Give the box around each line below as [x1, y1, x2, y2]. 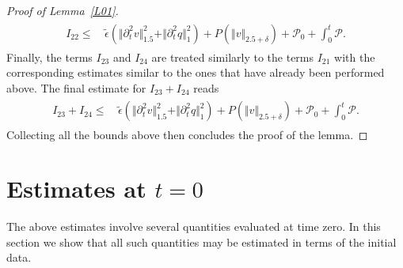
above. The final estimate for [6, 79, 146, 96]
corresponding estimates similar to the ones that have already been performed [6, 64, 385, 81]
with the [334, 48, 375, 65]
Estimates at [6, 172, 146, 205]
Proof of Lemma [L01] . [6, 2, 119, 18]
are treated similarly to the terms [151, 48, 314, 65]
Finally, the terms [6, 48, 93, 65]
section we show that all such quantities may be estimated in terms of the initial [6, 233, 397, 250]
